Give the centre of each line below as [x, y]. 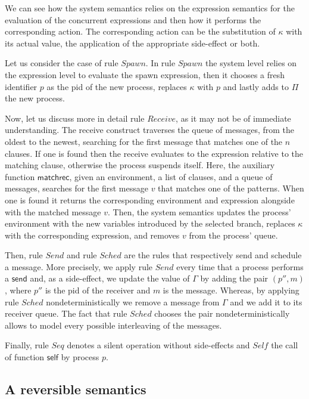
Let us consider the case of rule [62, 63]
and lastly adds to [256, 86]
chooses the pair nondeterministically [222, 313]
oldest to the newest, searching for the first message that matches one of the [144, 141]
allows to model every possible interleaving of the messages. [113, 325]
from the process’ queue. [233, 235]
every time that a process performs [240, 266]
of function [25, 357]
